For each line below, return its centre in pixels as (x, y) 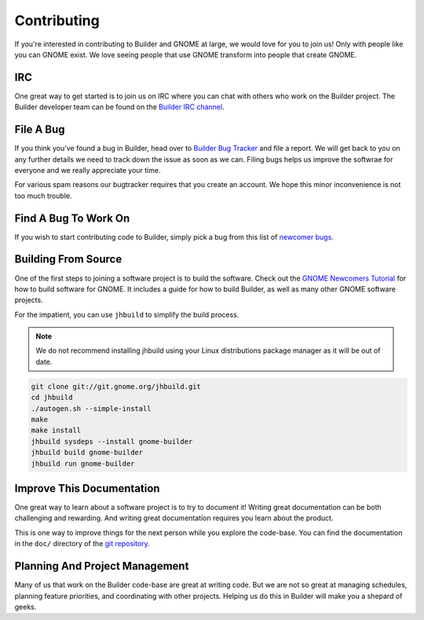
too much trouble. (43, 196)
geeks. (26, 607)
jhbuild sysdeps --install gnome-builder (112, 441)
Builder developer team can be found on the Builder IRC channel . (119, 107)
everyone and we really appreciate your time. (88, 170)
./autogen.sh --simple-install (91, 408)
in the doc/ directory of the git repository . (82, 544)
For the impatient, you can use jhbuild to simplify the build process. (127, 314)
